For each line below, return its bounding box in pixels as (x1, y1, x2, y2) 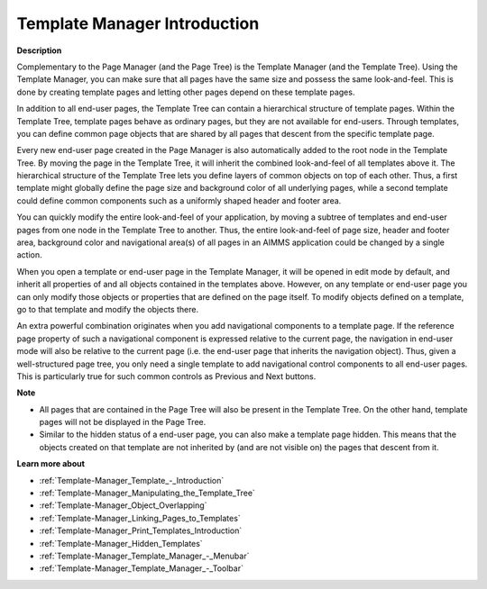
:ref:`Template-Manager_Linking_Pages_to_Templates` (39, 512, 241, 523)
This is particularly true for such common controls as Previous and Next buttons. (16, 370, 317, 382)
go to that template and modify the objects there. (16, 304, 198, 314)
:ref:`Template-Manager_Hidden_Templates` (39, 538, 203, 548)
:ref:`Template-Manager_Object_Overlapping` (39, 500, 207, 511)
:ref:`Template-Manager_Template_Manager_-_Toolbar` (39, 563, 243, 574)
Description (16, 45, 62, 56)
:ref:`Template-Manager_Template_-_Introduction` (39, 475, 225, 485)
